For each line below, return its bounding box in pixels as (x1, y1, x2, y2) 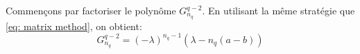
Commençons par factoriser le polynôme (6, 3, 176, 17)
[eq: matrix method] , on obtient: (6, 18, 142, 33)
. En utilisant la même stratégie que (202, 3, 355, 17)
